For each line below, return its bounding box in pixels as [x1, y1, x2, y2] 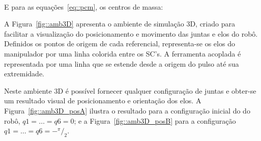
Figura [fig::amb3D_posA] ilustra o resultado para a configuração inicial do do [4, 105, 250, 116]
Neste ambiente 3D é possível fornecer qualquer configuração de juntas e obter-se [4, 85, 256, 96]
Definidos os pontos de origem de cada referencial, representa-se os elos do [4, 38, 235, 49]
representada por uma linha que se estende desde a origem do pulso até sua [4, 58, 239, 69]
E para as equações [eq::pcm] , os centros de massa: [4, 1, 163, 12]
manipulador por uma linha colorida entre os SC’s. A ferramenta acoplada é [4, 48, 241, 59]
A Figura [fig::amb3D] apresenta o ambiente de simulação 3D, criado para [4, 18, 235, 29]
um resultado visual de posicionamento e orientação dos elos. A [4, 95, 201, 106]
